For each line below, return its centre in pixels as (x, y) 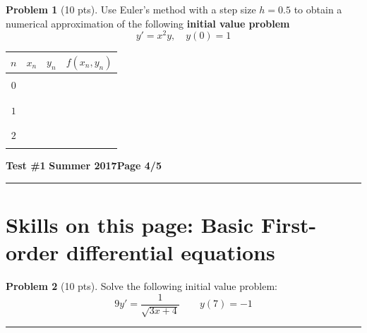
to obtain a (318, 9)
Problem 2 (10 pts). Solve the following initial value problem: (142, 286)
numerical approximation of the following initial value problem (148, 23)
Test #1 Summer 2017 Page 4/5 (84, 165)
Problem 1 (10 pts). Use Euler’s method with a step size (131, 9)
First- (289, 225)
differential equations (171, 252)
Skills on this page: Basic (130, 225)
